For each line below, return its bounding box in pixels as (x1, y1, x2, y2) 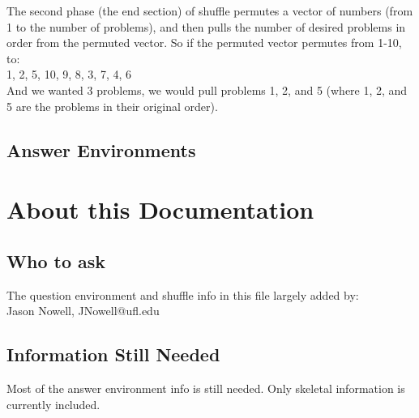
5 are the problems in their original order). (6, 97, 218, 114)
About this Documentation (6, 193, 314, 226)
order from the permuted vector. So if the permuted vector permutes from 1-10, (6, 34, 402, 51)
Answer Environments (6, 137, 196, 162)
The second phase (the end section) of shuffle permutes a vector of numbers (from (6, 2, 413, 19)
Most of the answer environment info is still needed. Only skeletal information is (6, 379, 405, 396)
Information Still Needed (6, 342, 220, 367)
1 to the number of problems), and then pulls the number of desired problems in (6, 18, 406, 35)
